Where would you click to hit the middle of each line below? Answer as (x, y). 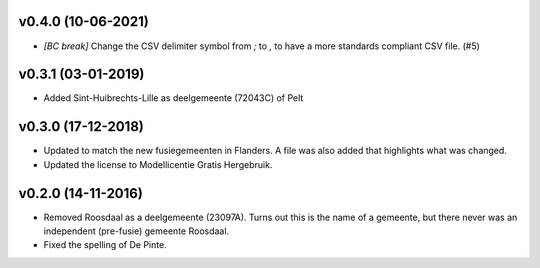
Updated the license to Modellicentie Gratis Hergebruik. (158, 164)
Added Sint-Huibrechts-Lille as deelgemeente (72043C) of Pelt (173, 98)
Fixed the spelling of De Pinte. (105, 245)
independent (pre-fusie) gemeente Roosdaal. (136, 231)
